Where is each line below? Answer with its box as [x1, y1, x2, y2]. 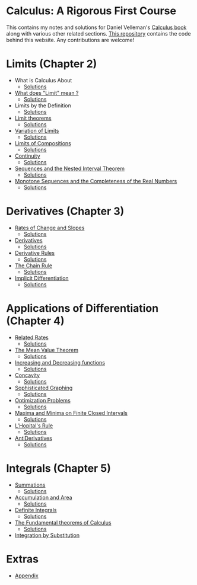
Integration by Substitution [14, 532, 80, 539]
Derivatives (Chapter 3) [6, 204, 125, 218]
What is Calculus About [14, 76, 72, 84]
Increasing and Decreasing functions [14, 359, 106, 366]
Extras [6, 552, 39, 565]
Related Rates [14, 334, 49, 341]
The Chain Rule [14, 262, 53, 269]
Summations [14, 481, 46, 488]
